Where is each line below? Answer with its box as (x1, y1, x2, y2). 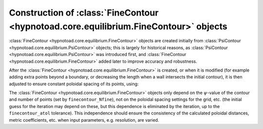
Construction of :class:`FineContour (9, 7, 159, 18)
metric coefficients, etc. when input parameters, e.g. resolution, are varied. (9, 117, 159, 123)
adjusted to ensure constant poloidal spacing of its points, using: (9, 81, 139, 87)
